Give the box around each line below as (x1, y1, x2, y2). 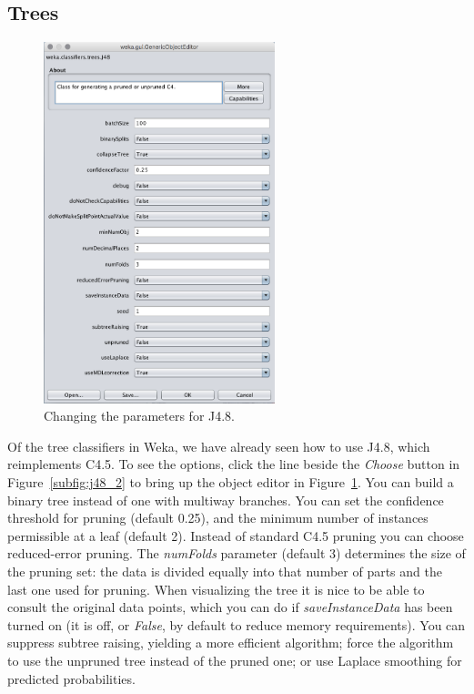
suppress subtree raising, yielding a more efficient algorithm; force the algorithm (7, 633, 454, 652)
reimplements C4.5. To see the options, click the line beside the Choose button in (7, 454, 460, 474)
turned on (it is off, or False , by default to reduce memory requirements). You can (7, 615, 466, 634)
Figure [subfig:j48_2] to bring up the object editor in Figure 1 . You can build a (7, 473, 454, 492)
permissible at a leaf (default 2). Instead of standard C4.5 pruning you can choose (7, 526, 464, 545)
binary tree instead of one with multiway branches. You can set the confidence (7, 490, 444, 509)
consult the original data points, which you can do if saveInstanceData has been (7, 597, 453, 617)
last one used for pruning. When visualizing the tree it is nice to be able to (7, 579, 425, 598)
